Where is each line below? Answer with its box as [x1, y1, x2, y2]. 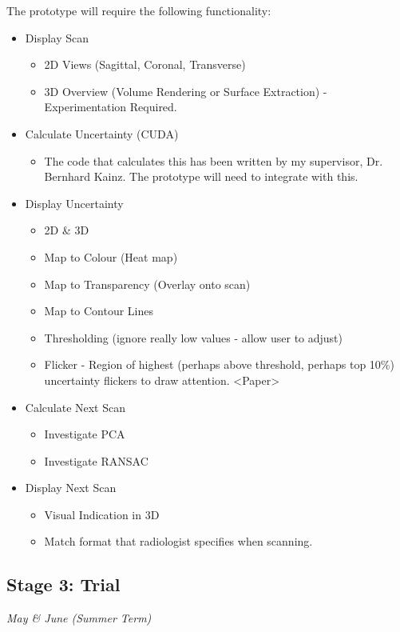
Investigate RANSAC [44, 452, 149, 469]
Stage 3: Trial [6, 572, 121, 597]
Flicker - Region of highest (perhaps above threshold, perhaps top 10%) [44, 356, 394, 373]
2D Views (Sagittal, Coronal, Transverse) [44, 56, 246, 73]
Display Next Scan [25, 479, 117, 496]
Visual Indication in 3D [44, 506, 160, 522]
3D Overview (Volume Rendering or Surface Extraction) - [44, 82, 327, 99]
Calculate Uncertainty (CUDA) [25, 125, 179, 142]
